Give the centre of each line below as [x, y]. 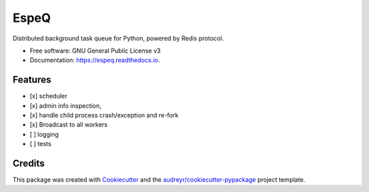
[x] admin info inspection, [66, 105]
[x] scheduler [49, 96]
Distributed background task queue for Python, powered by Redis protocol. [118, 38]
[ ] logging [44, 134]
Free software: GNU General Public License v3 [95, 51]
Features [32, 80]
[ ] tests [40, 144]
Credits [29, 163]
